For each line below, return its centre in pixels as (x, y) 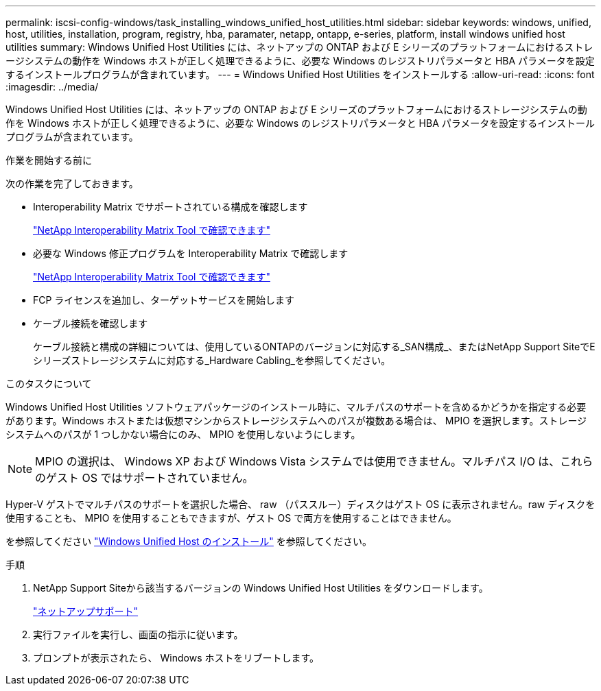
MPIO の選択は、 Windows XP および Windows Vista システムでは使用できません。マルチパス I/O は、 (298, 461)
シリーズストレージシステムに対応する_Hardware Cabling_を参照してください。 (212, 360)
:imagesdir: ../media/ (52, 87)
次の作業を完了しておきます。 (72, 183)
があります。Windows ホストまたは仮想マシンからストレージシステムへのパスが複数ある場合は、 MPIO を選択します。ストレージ (296, 421)
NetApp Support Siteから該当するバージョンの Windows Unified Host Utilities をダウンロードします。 (261, 588)
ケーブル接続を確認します (91, 323)
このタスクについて (49, 384)
